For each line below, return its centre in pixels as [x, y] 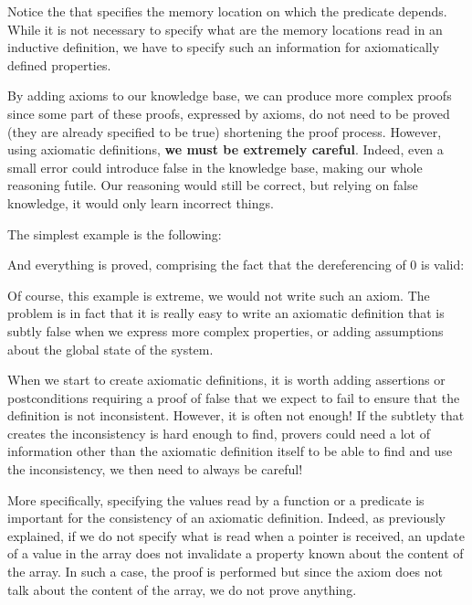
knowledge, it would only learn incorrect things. [141, 202]
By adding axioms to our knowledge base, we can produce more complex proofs [230, 96]
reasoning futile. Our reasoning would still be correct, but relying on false [213, 185]
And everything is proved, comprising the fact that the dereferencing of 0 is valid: [236, 265]
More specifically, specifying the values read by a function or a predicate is [216, 499]
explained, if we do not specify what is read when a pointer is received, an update [236, 535]
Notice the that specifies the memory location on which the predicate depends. [227, 11]
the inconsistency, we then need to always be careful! [155, 469]
